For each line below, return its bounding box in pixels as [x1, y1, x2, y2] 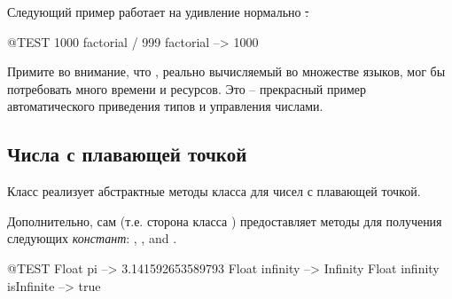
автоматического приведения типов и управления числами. [7, 97, 323, 115]
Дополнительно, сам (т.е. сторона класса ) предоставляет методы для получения [7, 211, 442, 230]
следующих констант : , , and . [7, 229, 177, 248]
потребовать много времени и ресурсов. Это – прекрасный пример [7, 79, 366, 98]
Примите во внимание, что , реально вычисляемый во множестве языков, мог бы [7, 62, 446, 81]
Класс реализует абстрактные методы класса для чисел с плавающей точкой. [7, 182, 421, 201]
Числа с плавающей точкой [7, 140, 247, 168]
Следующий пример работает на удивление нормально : [7, 3, 309, 20]
